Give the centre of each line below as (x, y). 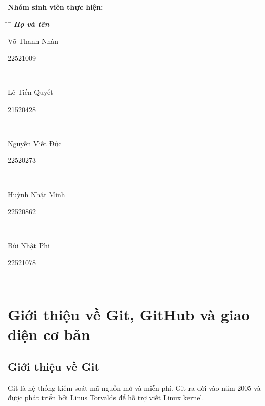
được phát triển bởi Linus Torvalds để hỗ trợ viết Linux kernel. (106, 398)
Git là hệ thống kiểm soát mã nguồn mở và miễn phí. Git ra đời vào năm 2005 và (134, 387)
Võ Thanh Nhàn (33, 41)
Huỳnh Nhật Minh (36, 194)
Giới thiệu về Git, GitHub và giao (129, 314)
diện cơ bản (49, 334)
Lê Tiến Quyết (30, 92)
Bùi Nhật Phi (29, 245)
